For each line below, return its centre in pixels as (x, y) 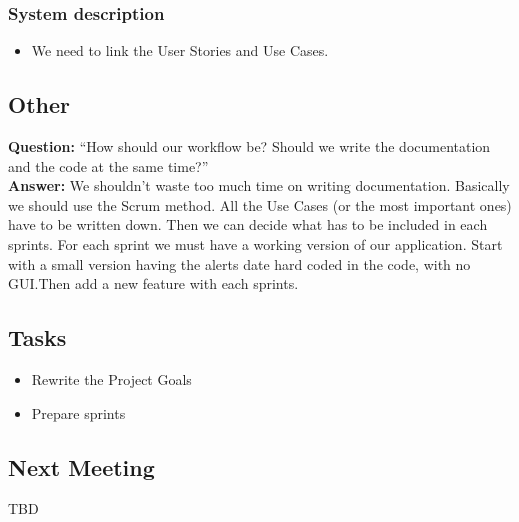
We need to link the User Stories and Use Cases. (180, 50)
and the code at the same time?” (108, 165)
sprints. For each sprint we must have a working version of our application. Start (255, 243)
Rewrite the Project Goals (111, 378)
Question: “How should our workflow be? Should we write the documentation (249, 146)
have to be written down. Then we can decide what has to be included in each (248, 224)
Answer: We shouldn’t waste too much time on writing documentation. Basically (259, 185)
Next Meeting (81, 466)
